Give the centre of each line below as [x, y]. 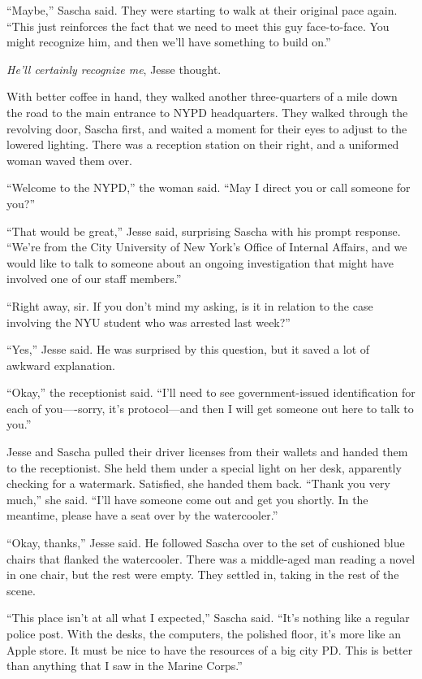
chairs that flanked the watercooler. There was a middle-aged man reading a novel [211, 558]
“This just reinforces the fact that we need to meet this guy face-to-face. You [198, 26]
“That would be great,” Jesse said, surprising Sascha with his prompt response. [204, 231]
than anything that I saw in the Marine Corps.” [125, 666]
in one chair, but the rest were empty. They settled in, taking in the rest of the [203, 575]
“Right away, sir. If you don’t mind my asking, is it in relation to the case [190, 305]
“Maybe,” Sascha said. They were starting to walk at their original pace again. [202, 10]
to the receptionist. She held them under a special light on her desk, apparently [204, 467]
